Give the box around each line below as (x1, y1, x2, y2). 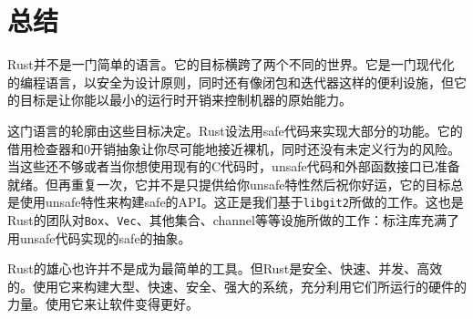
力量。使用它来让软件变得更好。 (7, 294, 199, 314)
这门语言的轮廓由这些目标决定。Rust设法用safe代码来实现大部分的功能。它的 (7, 120, 463, 139)
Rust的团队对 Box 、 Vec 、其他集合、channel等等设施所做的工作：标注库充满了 (7, 210, 459, 229)
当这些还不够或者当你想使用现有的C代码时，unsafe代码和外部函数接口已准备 (7, 157, 460, 176)
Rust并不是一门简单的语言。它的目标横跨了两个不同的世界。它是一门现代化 (7, 55, 455, 74)
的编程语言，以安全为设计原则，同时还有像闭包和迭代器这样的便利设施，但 (7, 72, 454, 91)
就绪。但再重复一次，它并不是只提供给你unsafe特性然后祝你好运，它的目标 (7, 174, 451, 193)
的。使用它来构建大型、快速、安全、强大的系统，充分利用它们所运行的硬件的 (7, 276, 467, 295)
